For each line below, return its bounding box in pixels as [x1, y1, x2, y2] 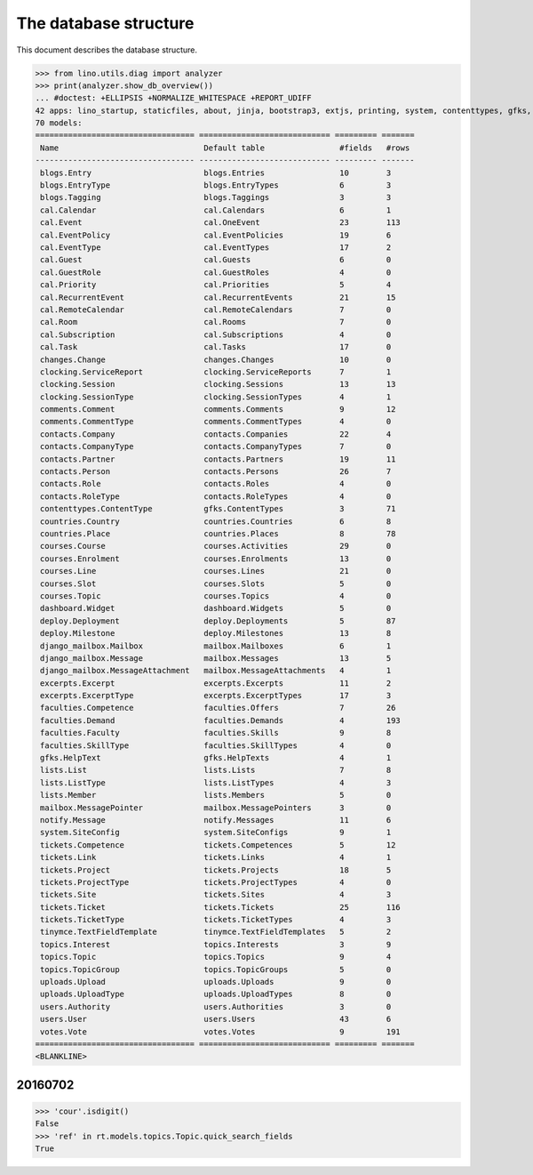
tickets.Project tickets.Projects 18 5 [40, 865, 392, 875]
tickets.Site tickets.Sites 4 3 [40, 889, 392, 900]
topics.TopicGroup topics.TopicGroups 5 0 [40, 964, 392, 974]
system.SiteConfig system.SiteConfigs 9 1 [40, 827, 392, 838]
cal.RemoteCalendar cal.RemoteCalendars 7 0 [40, 304, 392, 315]
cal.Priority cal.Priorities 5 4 [40, 280, 392, 290]
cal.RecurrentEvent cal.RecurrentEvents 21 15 [40, 292, 396, 302]
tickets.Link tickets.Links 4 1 [40, 852, 392, 863]
